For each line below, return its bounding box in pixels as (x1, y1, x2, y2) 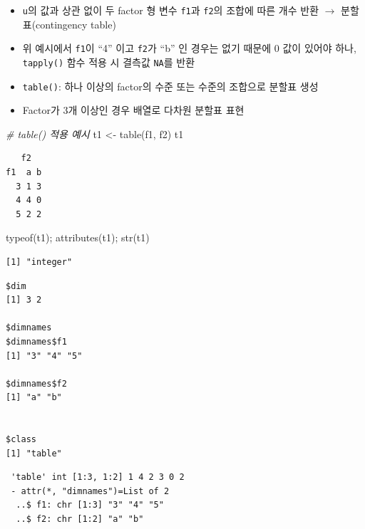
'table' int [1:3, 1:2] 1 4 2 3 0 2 (11, 472, 185, 483)
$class (6, 434, 36, 445)
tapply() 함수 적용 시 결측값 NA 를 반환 (22, 54, 195, 69)
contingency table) (36, 16, 116, 31)
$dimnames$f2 (6, 378, 67, 389)
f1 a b (6, 167, 42, 177)
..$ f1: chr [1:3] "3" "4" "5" (16, 500, 164, 510)
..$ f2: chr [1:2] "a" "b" (16, 514, 144, 525)
